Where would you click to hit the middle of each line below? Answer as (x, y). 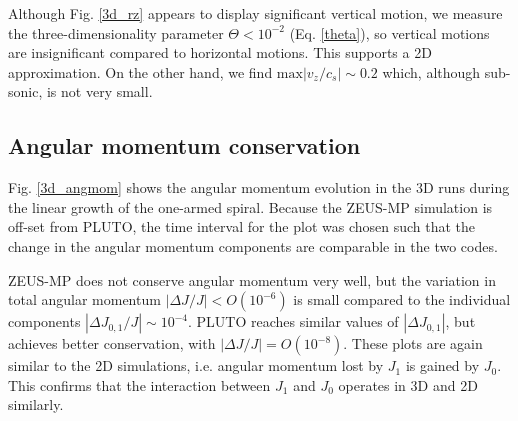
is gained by (442, 365)
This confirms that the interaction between (139, 384)
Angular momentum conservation (184, 145)
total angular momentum (84, 299)
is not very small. (99, 91)
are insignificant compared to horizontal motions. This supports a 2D (220, 52)
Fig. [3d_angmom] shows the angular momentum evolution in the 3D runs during (259, 187)
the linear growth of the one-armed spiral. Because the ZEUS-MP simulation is (250, 206)
